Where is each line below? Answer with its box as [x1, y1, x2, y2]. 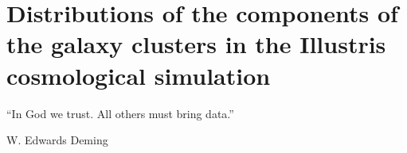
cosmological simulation [6, 59, 271, 91]
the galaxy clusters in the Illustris [6, 28, 386, 60]
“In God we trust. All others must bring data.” [6, 105, 234, 121]
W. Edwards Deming [6, 132, 108, 148]
